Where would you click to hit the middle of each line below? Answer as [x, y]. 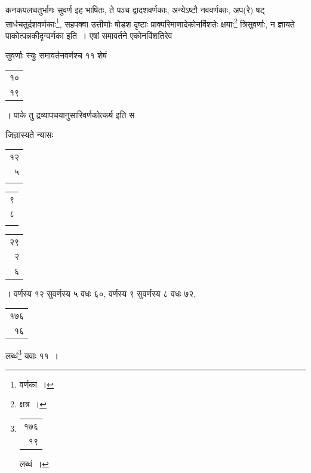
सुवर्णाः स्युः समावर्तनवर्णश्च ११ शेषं [56, 55]
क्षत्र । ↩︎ [33, 404]
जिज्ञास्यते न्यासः [29, 135]
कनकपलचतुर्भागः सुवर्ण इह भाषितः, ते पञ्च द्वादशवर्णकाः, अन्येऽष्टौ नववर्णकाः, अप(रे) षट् [135, 10]
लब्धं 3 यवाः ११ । [32, 354]
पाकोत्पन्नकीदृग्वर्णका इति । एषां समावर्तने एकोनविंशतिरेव [89, 35]
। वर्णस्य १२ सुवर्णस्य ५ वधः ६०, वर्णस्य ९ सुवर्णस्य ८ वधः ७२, [101, 294]
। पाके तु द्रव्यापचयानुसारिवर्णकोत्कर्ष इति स [70, 114]
